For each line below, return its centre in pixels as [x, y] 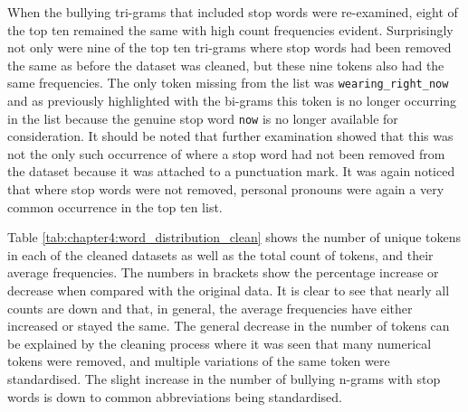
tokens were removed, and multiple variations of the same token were [199, 361]
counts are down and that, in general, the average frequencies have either [210, 308]
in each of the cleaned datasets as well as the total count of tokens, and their [220, 254]
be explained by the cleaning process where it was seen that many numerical [220, 343]
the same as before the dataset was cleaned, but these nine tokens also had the [226, 65]
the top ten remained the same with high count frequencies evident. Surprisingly [230, 29]
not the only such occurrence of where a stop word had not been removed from [226, 153]
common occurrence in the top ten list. [115, 206]
